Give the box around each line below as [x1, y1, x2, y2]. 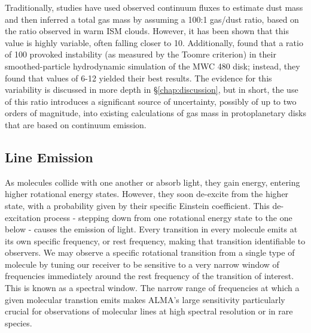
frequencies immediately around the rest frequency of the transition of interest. [5, 270, 294, 282]
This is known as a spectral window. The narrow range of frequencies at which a [5, 281, 300, 294]
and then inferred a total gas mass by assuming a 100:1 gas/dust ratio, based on [5, 13, 299, 25]
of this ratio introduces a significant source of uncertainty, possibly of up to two [5, 95, 297, 107]
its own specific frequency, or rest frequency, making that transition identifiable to [5, 234, 306, 247]
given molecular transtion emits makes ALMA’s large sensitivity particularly [5, 293, 285, 305]
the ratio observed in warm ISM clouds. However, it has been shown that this [5, 25, 289, 37]
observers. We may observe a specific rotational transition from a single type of [5, 246, 295, 259]
